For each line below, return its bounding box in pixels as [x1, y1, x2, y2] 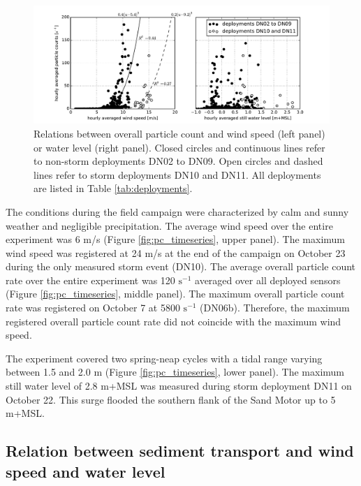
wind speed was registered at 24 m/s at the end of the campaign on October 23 [6, 245, 346, 260]
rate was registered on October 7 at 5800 [6, 300, 180, 315]
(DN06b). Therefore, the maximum [200, 300, 350, 315]
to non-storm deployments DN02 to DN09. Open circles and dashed [34, 154, 323, 168]
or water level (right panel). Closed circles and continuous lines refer [34, 140, 325, 154]
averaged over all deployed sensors [195, 272, 341, 287]
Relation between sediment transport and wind [6, 440, 354, 462]
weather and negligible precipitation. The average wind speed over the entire [6, 218, 333, 233]
